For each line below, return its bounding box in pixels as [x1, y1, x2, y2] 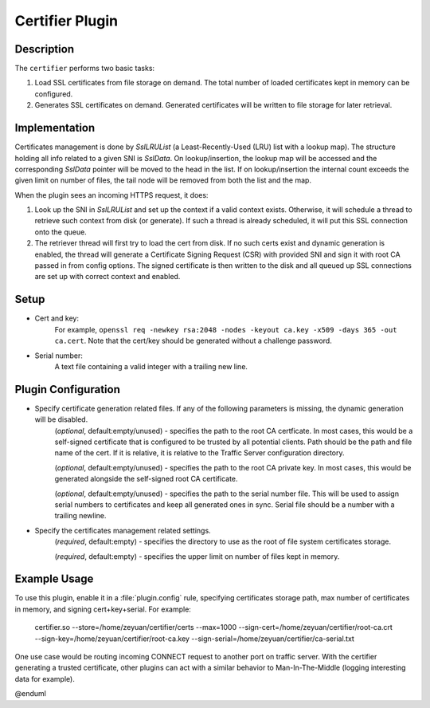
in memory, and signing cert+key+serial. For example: [14, 604, 191, 614]
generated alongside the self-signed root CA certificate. [54, 474, 238, 484]
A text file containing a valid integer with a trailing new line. [54, 361, 248, 371]
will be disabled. [34, 415, 88, 424]
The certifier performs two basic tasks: [14, 64, 155, 73]
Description [14, 42, 75, 56]
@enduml [14, 689, 47, 698]
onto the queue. [34, 227, 87, 237]
